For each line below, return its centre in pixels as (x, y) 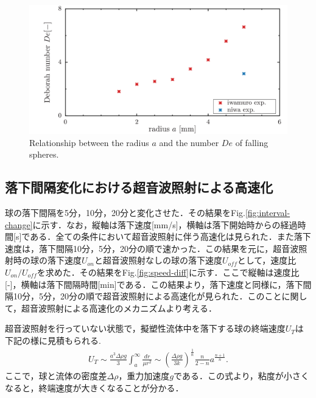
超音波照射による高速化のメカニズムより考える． (119, 308)
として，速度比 (267, 260)
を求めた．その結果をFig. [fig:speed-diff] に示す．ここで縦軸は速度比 (168, 272)
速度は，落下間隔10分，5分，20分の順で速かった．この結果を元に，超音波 (152, 248)
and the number (189, 142)
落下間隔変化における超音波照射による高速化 (139, 187)
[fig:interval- (268, 212)
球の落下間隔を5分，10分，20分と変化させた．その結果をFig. (125, 212)
